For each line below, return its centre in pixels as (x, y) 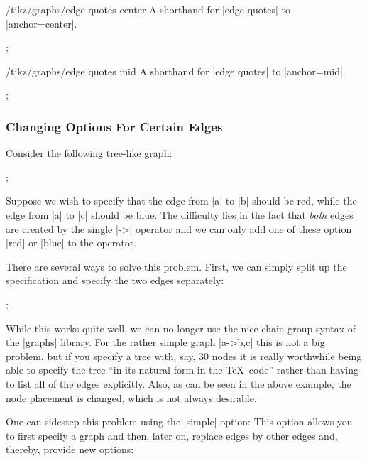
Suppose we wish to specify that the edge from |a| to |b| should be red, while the (181, 201)
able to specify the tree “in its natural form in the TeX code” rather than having (182, 370)
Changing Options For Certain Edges (114, 126)
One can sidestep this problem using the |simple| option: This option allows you (179, 422)
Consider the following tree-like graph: (89, 153)
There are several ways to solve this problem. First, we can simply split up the (176, 266)
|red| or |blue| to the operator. (71, 243)
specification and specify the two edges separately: (115, 280)
